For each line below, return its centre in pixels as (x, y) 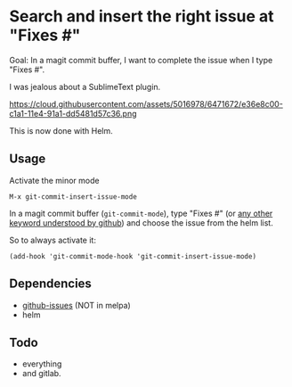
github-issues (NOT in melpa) (76, 305)
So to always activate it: (53, 240)
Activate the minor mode (54, 180)
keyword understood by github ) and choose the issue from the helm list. (141, 222)
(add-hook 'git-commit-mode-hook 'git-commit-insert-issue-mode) (133, 256)
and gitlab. (41, 374)
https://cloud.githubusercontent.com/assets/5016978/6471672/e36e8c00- (146, 103)
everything (42, 364)
